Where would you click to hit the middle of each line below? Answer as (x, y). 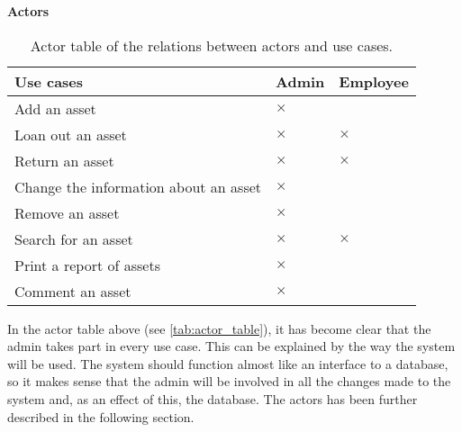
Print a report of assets (87, 265)
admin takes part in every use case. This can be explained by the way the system (231, 346)
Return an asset (64, 160)
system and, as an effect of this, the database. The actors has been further (213, 398)
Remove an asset (67, 212)
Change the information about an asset (138, 186)
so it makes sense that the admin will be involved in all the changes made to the (229, 381)
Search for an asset (74, 238)
